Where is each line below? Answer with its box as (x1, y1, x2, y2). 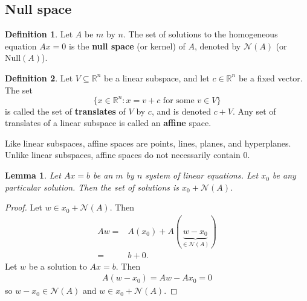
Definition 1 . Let (5, 28, 73, 40)
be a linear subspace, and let (103, 71, 210, 84)
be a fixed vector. (238, 71, 303, 84)
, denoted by (195, 39, 241, 52)
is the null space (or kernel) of (69, 39, 186, 52)
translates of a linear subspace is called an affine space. (5, 116, 212, 129)
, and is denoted (151, 104, 211, 117)
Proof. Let (5, 201, 42, 214)
